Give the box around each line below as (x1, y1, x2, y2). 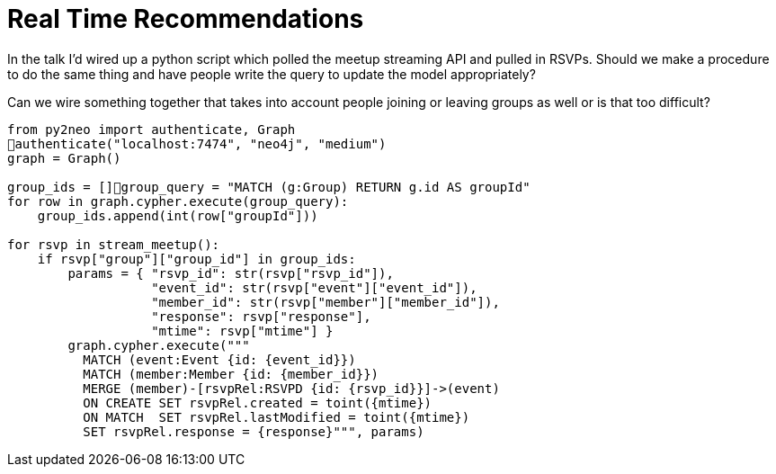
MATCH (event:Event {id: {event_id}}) (83, 352, 356, 367)
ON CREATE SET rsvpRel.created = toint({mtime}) (83, 395, 433, 410)
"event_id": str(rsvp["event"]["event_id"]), (151, 280, 477, 295)
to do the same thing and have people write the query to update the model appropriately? (7, 66, 536, 82)
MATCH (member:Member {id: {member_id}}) (83, 366, 379, 381)
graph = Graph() (7, 150, 121, 165)
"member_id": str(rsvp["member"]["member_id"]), (151, 294, 500, 309)
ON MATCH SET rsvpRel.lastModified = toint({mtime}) (83, 409, 470, 425)
